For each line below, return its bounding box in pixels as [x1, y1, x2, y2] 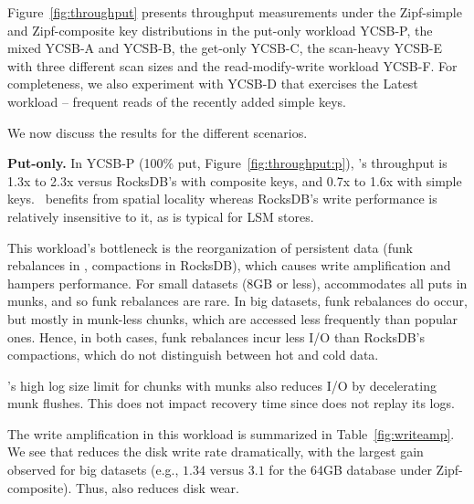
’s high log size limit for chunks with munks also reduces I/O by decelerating [7, 375, 437, 394]
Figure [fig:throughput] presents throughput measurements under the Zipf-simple [7, 3, 462, 21]
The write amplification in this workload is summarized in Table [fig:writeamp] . [7, 424, 455, 443]
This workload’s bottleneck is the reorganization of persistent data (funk [7, 237, 413, 257]
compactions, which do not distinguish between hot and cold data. [7, 345, 379, 364]
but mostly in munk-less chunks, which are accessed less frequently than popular [7, 309, 458, 328]
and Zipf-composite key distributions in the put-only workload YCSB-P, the [7, 20, 433, 39]
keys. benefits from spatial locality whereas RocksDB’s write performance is [7, 189, 437, 208]
